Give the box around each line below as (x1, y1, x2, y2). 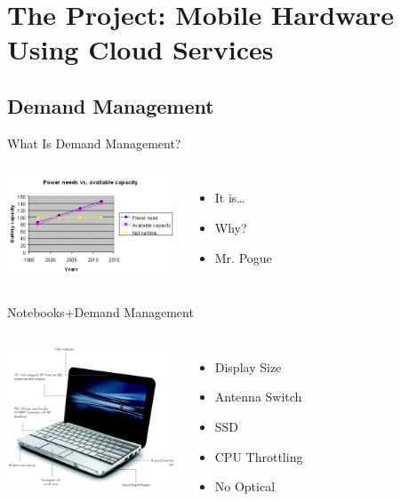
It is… (214, 188, 245, 207)
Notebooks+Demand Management (7, 303, 194, 322)
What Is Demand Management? (7, 133, 181, 152)
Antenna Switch (214, 387, 302, 406)
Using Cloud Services (7, 31, 274, 68)
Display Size (214, 357, 282, 376)
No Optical (214, 477, 276, 496)
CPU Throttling (214, 447, 303, 465)
